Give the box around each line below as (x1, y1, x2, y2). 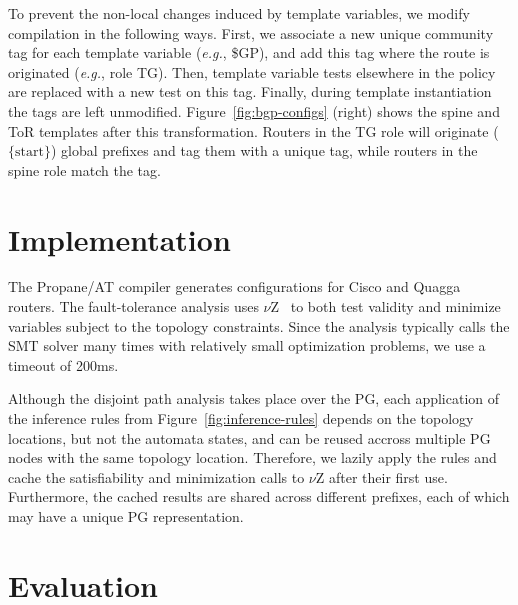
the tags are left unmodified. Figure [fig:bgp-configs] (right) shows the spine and (8, 100, 500, 121)
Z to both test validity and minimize (270, 296, 501, 317)
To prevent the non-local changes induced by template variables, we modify (8, 3, 470, 23)
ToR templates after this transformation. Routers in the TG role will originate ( (8, 120, 499, 141)
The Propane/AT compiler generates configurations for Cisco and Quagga (8, 276, 461, 297)
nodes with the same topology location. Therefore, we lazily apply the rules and (8, 447, 497, 468)
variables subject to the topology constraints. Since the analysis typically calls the (8, 315, 510, 336)
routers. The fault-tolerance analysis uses (8, 296, 259, 317)
